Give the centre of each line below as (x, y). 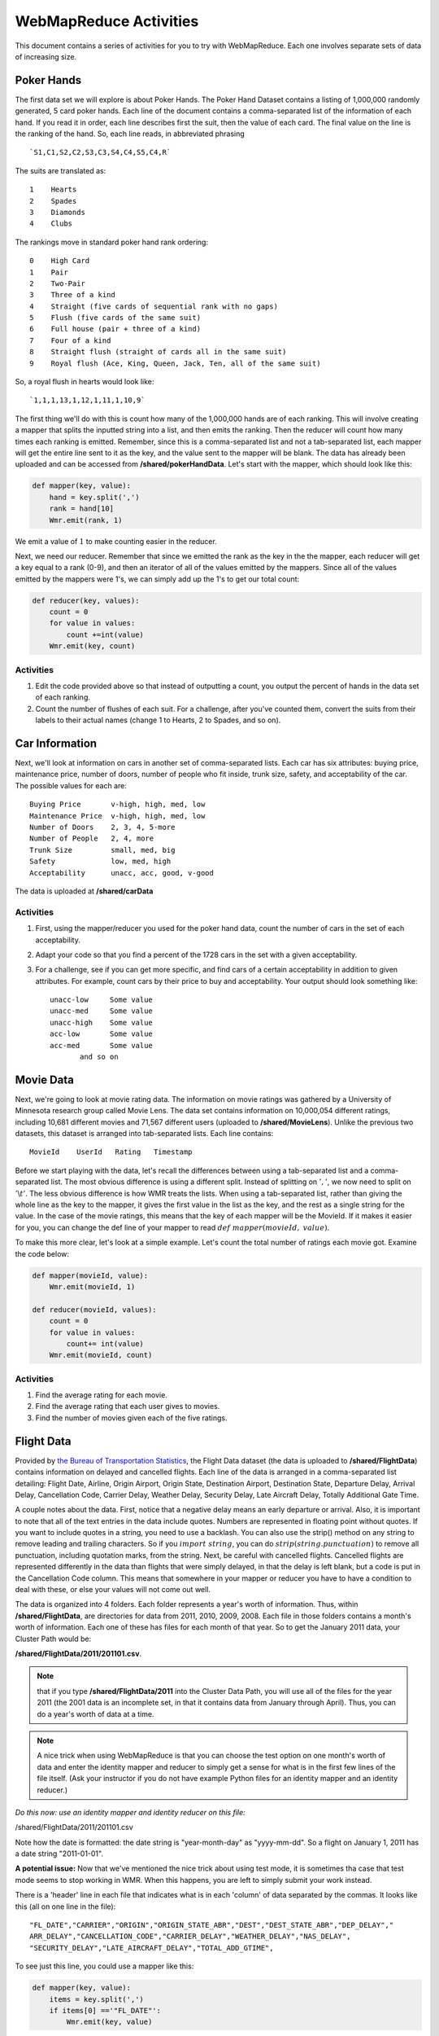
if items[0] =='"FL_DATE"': (105, 2010)
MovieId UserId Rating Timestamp (111, 1152)
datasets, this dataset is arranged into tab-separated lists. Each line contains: (144, 1134)
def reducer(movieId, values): (95, 1310)
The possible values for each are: (71, 785)
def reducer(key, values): (86, 600)
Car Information (56, 743)
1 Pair (49, 272)
